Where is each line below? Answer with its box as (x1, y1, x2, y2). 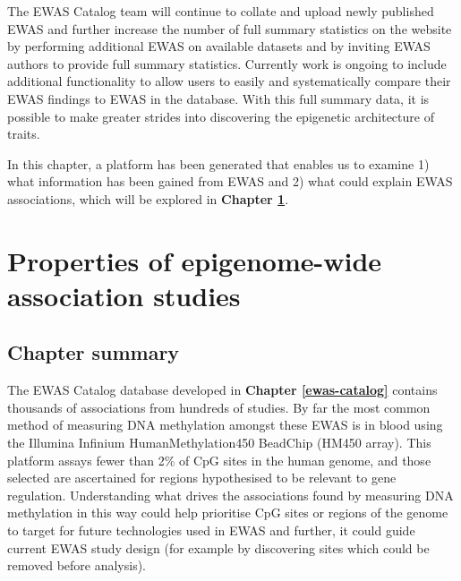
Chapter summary (7, 338, 180, 366)
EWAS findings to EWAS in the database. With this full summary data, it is (7, 89, 430, 107)
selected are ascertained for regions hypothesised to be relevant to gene (7, 468, 397, 487)
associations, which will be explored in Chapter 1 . (7, 189, 289, 208)
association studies (7, 277, 241, 313)
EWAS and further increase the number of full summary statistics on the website (7, 19, 452, 38)
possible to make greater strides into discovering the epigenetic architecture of (7, 107, 434, 125)
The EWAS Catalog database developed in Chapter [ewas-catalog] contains (7, 380, 438, 399)
